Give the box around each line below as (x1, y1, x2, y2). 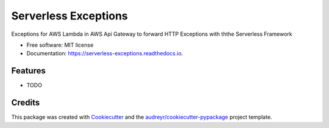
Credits (11, 98, 40, 108)
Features (11, 66, 46, 76)
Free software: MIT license (26, 41, 94, 49)
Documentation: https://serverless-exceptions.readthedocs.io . (26, 50, 183, 57)
